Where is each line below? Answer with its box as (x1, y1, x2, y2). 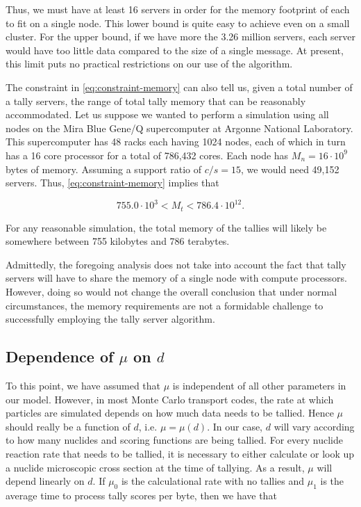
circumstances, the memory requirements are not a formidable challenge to (6, 298, 324, 312)
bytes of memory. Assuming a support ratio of (6, 161, 201, 176)
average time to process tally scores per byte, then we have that (6, 488, 277, 502)
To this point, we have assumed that (6, 378, 161, 393)
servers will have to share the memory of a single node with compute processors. (6, 271, 347, 285)
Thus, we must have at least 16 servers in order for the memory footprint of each (6, 2, 350, 16)
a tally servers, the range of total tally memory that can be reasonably (6, 93, 306, 108)
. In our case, (207, 419, 263, 433)
